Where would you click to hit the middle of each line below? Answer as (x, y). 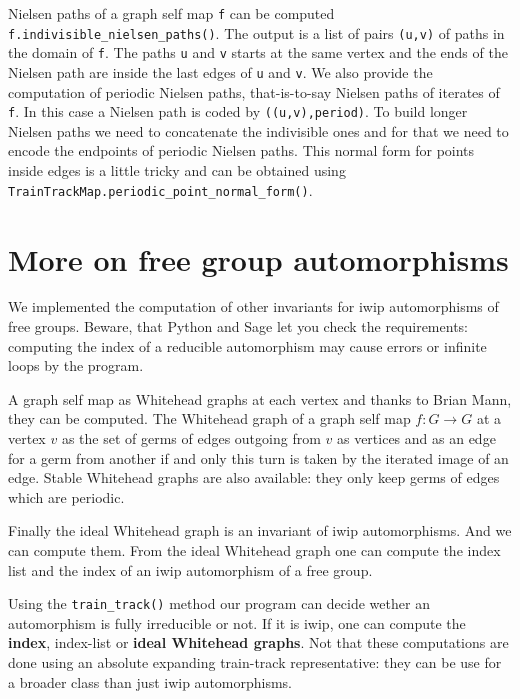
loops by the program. (76, 365)
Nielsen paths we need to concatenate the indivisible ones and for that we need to (258, 130)
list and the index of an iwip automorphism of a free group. (190, 569)
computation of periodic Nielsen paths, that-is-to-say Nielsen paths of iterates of (254, 91)
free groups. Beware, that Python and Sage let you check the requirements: (238, 326)
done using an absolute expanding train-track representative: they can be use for (255, 662)
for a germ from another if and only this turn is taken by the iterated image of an (258, 457)
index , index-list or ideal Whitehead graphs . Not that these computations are (258, 642)
